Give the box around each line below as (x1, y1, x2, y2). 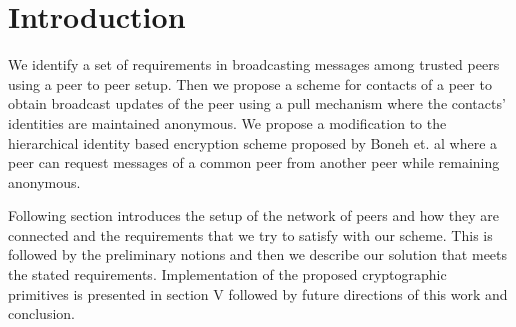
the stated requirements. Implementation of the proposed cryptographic (8, 264, 447, 285)
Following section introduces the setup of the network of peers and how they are (8, 205, 500, 226)
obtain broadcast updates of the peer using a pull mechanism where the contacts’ (8, 93, 506, 114)
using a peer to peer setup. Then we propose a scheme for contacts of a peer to (8, 73, 492, 94)
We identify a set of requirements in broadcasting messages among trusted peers (8, 54, 500, 75)
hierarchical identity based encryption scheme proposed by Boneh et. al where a (8, 132, 498, 153)
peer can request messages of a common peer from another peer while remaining (8, 152, 500, 173)
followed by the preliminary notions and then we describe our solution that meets (8, 244, 508, 265)
